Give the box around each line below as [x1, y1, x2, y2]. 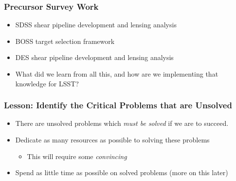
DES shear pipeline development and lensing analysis [15, 52, 174, 62]
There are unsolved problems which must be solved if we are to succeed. [15, 118, 229, 128]
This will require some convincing [27, 151, 127, 161]
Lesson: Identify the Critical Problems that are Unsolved [4, 99, 232, 111]
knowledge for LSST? [15, 78, 79, 88]
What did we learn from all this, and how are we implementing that [15, 69, 218, 79]
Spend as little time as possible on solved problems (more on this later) [15, 167, 228, 178]
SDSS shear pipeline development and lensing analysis [15, 20, 177, 30]
